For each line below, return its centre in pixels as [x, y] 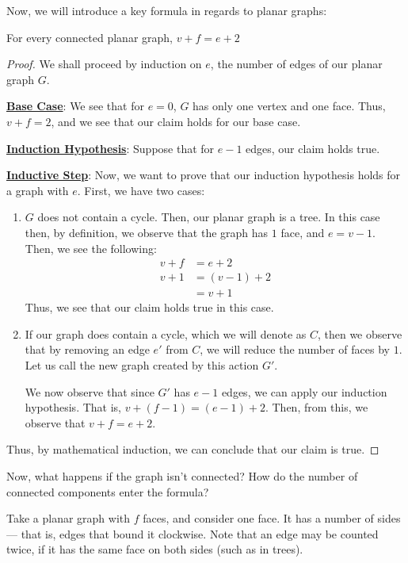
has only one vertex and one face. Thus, [289, 106]
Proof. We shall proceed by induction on [104, 64]
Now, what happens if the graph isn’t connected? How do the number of [182, 475]
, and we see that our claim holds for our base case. [176, 121]
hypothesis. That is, [73, 407]
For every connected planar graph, [90, 37]
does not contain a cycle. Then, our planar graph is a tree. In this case [209, 217]
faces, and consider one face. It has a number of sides [272, 518]
